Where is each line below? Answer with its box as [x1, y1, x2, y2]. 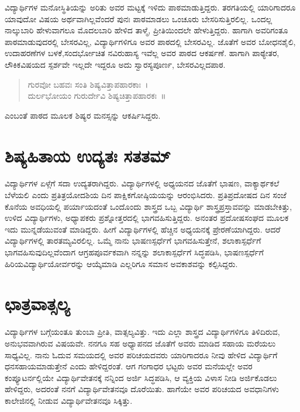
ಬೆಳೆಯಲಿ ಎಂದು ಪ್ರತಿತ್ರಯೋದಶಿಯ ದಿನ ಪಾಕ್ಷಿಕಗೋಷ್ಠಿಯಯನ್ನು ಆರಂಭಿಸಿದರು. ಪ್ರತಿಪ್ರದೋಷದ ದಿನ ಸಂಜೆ [5, 189, 287, 201]
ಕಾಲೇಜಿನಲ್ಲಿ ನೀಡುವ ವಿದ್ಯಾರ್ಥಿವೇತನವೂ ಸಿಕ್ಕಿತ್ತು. [5, 394, 133, 406]
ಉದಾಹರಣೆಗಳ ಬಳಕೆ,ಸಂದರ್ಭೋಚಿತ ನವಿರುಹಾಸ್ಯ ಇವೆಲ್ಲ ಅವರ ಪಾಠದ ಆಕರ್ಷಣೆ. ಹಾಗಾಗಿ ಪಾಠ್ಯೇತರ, [5, 47, 280, 59]
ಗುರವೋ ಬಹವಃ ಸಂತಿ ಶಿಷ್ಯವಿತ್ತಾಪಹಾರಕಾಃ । [27, 78, 149, 90]
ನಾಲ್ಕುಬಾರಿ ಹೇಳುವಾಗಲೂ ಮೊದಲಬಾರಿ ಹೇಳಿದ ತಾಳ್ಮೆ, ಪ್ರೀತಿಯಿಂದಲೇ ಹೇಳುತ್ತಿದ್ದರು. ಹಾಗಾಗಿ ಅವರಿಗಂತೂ [5, 24, 288, 36]
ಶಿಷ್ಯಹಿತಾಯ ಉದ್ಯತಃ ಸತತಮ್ [5, 143, 171, 167]
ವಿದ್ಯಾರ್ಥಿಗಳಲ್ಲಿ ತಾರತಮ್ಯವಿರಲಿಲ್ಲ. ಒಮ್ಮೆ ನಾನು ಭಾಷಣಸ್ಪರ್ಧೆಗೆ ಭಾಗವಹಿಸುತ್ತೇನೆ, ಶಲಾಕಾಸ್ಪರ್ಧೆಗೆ [5, 234, 261, 247]
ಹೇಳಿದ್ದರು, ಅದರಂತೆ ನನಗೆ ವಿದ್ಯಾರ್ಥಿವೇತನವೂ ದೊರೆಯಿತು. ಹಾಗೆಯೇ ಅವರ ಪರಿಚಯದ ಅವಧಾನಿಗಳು [5, 383, 279, 395]
